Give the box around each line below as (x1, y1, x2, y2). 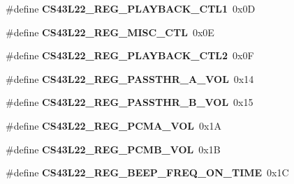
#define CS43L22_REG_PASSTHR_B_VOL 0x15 (6, 95, 253, 109)
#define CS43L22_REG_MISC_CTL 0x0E (6, 24, 214, 39)
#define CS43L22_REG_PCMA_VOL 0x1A (6, 118, 221, 132)
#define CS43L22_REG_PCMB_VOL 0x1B (6, 141, 221, 156)
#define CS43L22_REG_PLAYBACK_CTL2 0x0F (6, 48, 254, 63)
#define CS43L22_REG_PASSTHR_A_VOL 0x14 (6, 71, 254, 86)
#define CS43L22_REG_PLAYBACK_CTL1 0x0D (6, 1, 256, 15)
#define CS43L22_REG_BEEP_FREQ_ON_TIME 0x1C (6, 165, 289, 180)
